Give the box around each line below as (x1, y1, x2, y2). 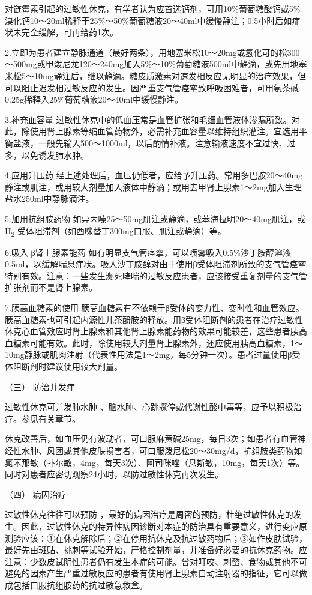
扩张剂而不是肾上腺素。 (5, 281, 97, 294)
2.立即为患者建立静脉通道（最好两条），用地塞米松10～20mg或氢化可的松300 (5, 46, 300, 58)
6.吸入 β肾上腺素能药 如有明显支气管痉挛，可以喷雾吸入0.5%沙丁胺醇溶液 (5, 246, 291, 258)
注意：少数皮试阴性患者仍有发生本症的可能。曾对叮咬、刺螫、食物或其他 (5, 555, 290, 567)
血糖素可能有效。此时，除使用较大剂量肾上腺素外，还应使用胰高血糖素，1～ (5, 336, 303, 349)
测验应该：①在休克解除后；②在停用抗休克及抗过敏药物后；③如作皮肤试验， (5, 531, 307, 544)
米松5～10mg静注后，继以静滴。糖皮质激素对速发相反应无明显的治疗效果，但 (5, 69, 306, 82)
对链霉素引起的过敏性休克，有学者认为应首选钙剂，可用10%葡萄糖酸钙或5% (5, 2, 301, 14)
